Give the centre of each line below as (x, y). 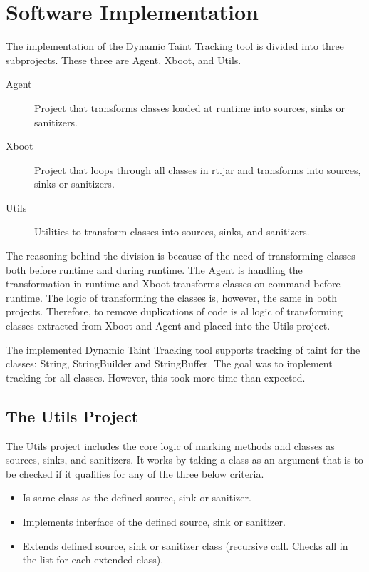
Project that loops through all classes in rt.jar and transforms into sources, (198, 169)
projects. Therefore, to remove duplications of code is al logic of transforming (174, 311)
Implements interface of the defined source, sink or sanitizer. (154, 521)
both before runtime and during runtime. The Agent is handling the (154, 269)
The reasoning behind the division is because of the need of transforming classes (181, 256)
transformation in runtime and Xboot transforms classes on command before (173, 284)
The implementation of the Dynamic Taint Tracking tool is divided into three (175, 46)
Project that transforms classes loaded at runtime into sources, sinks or (189, 107)
